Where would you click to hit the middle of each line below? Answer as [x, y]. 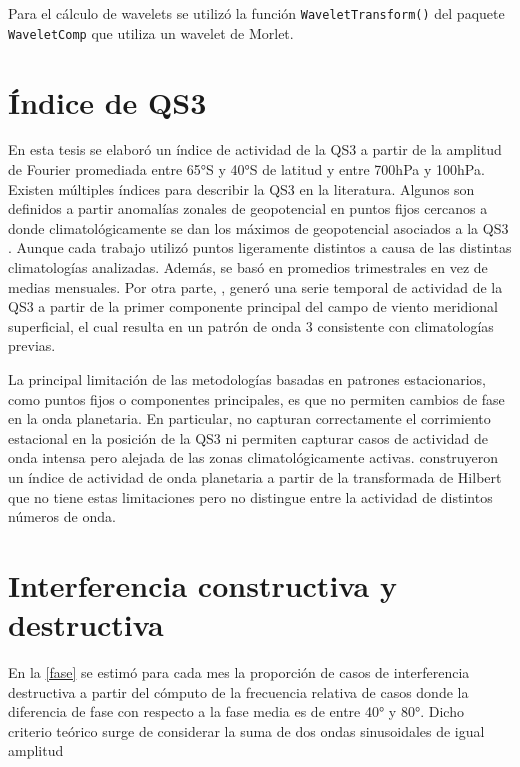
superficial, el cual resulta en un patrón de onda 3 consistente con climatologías [251, 325]
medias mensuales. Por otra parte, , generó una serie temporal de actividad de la [255, 286]
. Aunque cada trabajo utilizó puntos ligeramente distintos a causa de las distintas [260, 247]
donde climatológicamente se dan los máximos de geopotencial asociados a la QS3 [258, 227]
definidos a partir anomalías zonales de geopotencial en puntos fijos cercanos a [248, 208]
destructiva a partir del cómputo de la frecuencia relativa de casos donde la [238, 691]
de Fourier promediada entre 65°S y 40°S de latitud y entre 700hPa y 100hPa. [246, 169]
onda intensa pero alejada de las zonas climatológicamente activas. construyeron [253, 457]
